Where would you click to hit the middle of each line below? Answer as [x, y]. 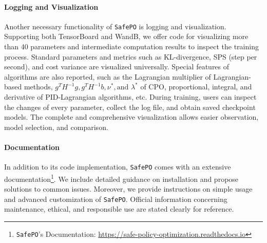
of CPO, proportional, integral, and [196, 87]
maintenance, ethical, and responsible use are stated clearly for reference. [119, 209]
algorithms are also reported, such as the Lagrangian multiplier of [108, 76]
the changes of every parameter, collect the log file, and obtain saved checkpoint [130, 107]
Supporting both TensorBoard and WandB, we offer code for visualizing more [126, 36]
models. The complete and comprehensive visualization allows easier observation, [131, 117]
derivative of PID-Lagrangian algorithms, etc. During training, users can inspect [130, 97]
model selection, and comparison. [56, 127]
